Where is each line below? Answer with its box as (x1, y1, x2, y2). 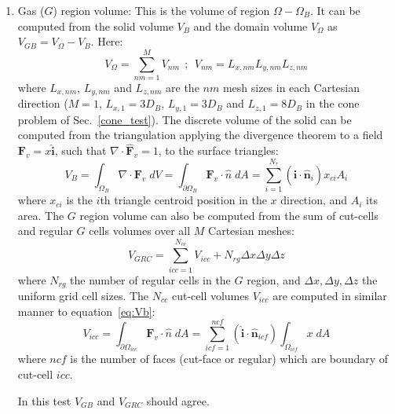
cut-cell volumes (171, 287, 249, 303)
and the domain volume (193, 17, 308, 34)
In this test (17, 392, 71, 409)
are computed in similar (272, 287, 387, 303)
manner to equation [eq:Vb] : (17, 302, 155, 319)
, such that (54, 142, 107, 159)
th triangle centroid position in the (100, 192, 267, 208)
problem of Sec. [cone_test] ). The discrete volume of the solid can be (17, 111, 352, 127)
